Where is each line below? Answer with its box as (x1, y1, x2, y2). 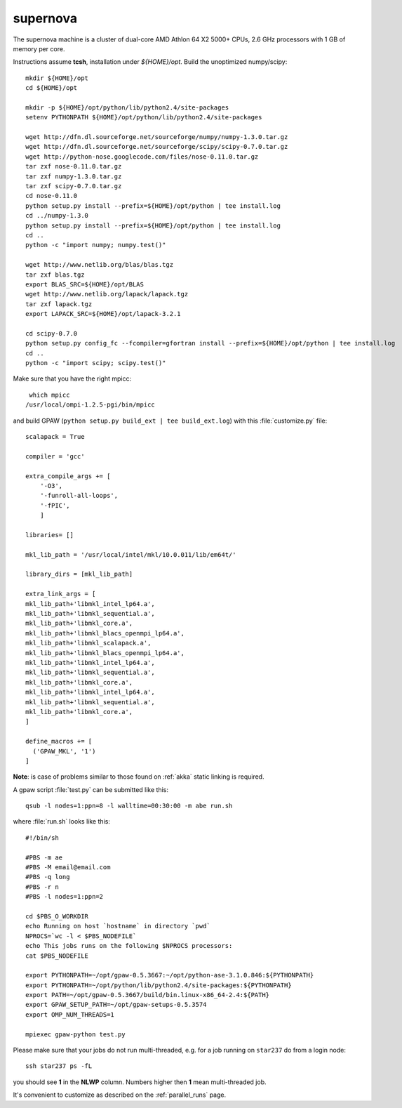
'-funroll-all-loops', (39, 492, 119, 500)
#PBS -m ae (25, 853, 63, 862)
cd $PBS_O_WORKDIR (25, 912, 89, 920)
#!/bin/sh (25, 833, 59, 842)
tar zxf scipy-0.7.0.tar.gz (25, 183, 122, 190)
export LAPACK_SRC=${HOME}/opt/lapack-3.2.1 (25, 310, 182, 318)
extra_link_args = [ (25, 590, 96, 598)
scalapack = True (25, 433, 85, 440)
